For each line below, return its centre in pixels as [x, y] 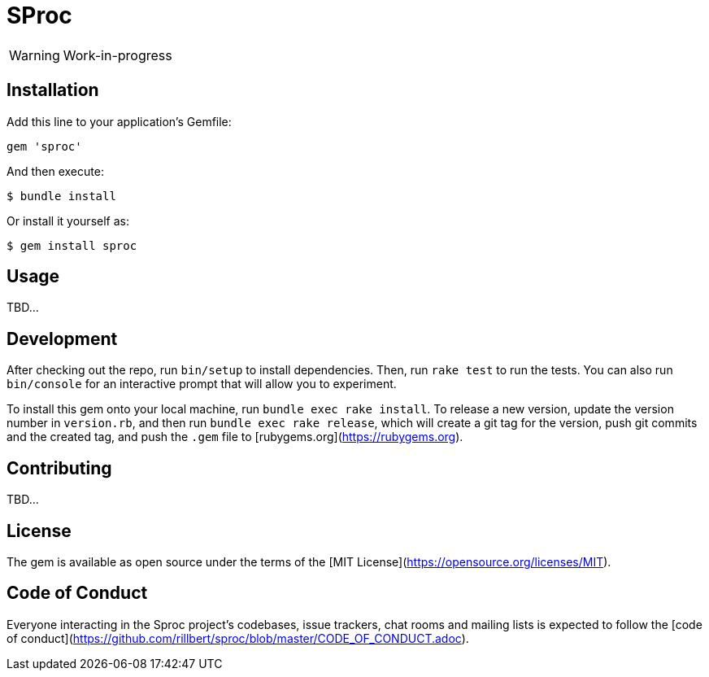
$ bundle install [61, 196]
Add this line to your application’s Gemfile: [119, 121]
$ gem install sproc [72, 245]
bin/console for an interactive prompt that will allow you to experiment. [202, 384]
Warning [35, 55]
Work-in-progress [117, 55]
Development [62, 338]
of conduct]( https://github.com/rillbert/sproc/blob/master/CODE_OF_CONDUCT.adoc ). [238, 638]
